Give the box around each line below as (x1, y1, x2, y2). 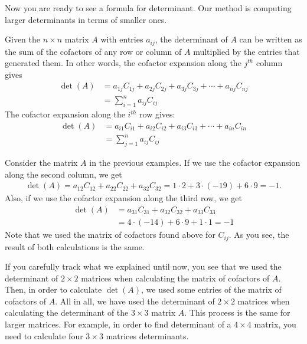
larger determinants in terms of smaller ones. (5, 13, 167, 25)
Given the (5, 33, 40, 45)
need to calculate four (5, 329, 83, 342)
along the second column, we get (5, 168, 122, 180)
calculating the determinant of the (5, 306, 129, 319)
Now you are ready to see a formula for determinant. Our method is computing (5, 2, 292, 14)
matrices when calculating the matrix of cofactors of (81, 271, 270, 284)
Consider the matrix (5, 156, 78, 169)
